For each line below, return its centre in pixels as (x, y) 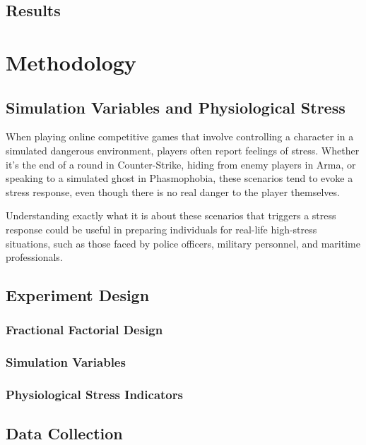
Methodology (71, 62)
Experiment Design (78, 295)
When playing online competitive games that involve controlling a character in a (180, 136)
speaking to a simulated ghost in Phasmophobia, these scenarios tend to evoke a (179, 178)
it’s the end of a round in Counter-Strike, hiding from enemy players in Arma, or (181, 164)
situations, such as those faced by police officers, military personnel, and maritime (183, 243)
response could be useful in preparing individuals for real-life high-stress (161, 229)
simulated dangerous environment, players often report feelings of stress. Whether (183, 150)
